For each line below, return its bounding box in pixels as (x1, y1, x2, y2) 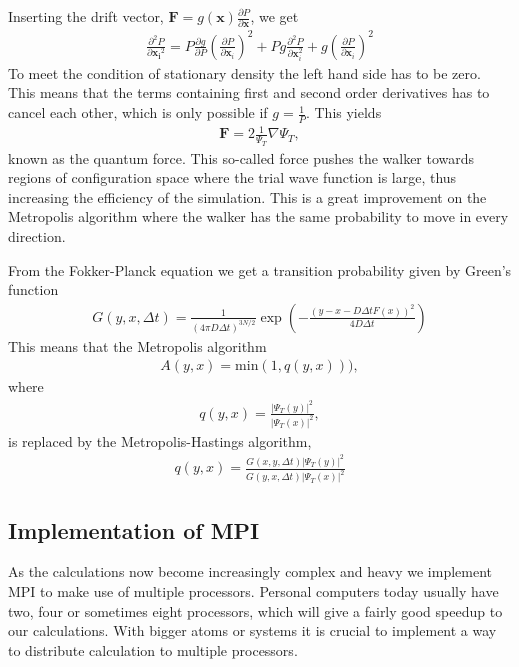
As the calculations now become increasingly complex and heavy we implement (8, 561, 492, 582)
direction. (8, 226, 66, 247)
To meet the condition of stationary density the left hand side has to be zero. (8, 62, 481, 83)
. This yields (305, 102, 382, 123)
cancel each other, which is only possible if (8, 102, 268, 123)
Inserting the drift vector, (8, 6, 164, 26)
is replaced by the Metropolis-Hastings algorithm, (8, 430, 312, 451)
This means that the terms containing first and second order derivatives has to (8, 82, 490, 103)
